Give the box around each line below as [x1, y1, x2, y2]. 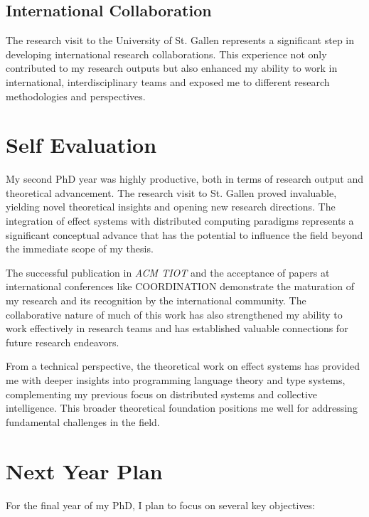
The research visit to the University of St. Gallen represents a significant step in [6, 33, 355, 48]
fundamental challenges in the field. [6, 414, 160, 429]
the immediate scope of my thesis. [6, 241, 154, 256]
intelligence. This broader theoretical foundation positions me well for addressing [6, 400, 358, 415]
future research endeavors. [6, 334, 119, 349]
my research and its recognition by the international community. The [6, 293, 306, 308]
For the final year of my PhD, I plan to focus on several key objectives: [6, 497, 315, 512]
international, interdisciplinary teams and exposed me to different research [6, 74, 330, 89]
